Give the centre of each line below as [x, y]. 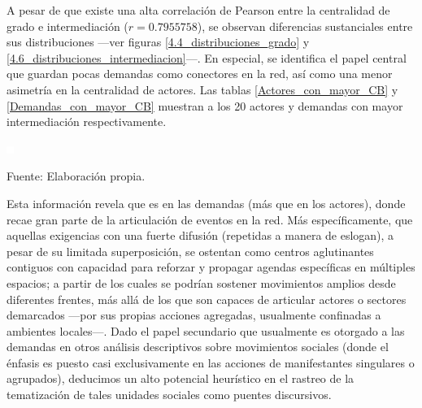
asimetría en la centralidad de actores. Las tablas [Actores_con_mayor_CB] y [202, 89]
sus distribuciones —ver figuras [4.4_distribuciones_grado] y [158, 42]
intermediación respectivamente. [87, 122]
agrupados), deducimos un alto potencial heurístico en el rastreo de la [181, 378]
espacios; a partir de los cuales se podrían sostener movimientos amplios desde [201, 282]
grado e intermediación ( [67, 26]
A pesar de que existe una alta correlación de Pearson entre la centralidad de [198, 10]
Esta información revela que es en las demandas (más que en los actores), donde [206, 203]
